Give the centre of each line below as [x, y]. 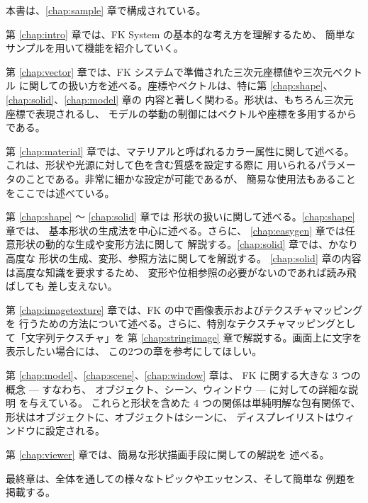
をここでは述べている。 [60, 192]
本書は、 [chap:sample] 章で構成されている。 [106, 10]
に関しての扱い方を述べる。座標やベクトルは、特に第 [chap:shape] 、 [176, 85]
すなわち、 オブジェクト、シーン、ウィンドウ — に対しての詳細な [195, 389]
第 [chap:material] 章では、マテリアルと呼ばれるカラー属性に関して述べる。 [180, 151]
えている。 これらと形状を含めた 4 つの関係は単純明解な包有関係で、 [200, 403]
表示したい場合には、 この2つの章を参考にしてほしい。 [134, 351]
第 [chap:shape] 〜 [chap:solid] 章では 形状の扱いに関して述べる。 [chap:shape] [180, 216]
